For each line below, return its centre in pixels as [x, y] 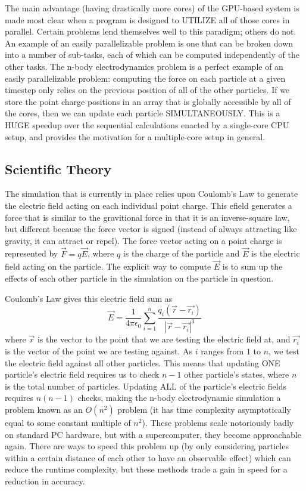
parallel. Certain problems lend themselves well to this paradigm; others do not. [151, 31]
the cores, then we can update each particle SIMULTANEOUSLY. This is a [143, 113]
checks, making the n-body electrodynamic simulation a [179, 398]
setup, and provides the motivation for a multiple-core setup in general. [135, 136]
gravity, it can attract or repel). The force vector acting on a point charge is [143, 240]
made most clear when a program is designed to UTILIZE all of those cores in [147, 19]
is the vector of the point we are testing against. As [99, 351]
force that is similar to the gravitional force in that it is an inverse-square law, [147, 217]
